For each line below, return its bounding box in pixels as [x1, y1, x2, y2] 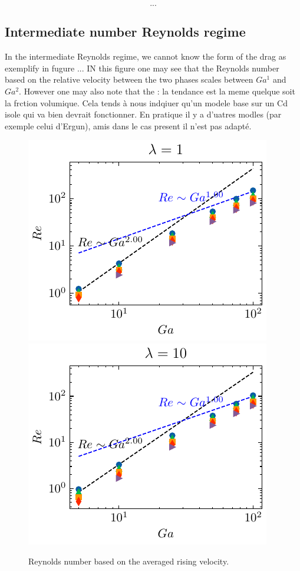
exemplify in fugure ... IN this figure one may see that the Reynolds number [5, 61, 279, 74]
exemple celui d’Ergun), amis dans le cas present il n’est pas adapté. [5, 119, 252, 132]
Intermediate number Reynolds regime [5, 22, 246, 41]
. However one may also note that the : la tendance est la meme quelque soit [19, 84, 295, 97]
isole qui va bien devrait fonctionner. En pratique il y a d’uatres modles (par [5, 108, 282, 120]
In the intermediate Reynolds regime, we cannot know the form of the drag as [5, 50, 286, 63]
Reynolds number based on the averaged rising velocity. [28, 554, 229, 567]
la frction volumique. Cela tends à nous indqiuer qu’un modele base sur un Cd [5, 96, 288, 109]
